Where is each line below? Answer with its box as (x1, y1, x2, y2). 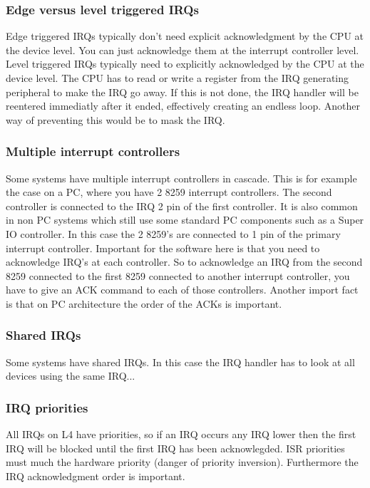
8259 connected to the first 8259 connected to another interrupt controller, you (6, 268, 350, 283)
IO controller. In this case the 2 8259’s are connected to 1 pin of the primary (6, 226, 341, 241)
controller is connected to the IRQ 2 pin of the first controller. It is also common (6, 198, 358, 213)
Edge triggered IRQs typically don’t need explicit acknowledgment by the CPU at (6, 28, 364, 43)
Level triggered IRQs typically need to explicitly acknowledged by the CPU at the (6, 56, 364, 71)
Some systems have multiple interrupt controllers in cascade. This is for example (6, 170, 357, 185)
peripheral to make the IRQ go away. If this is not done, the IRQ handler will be (6, 84, 359, 99)
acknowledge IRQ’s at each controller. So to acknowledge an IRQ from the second (6, 254, 363, 269)
